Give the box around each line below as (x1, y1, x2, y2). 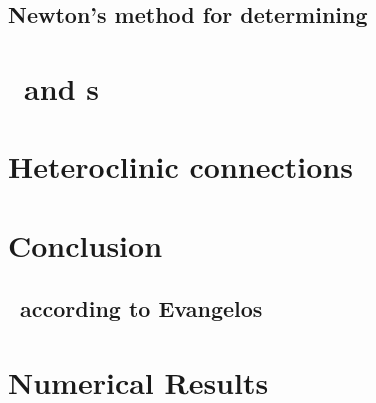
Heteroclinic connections (8, 146, 353, 187)
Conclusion (8, 224, 163, 265)
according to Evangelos (20, 293, 263, 324)
